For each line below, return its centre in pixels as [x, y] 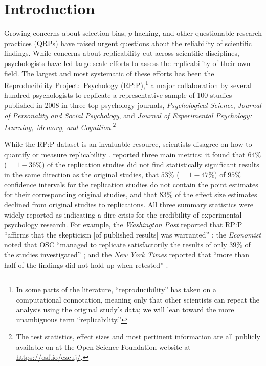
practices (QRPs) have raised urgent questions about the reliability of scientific [128, 43]
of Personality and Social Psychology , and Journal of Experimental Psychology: [128, 115]
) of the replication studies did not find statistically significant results [150, 164]
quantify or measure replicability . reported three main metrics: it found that [125, 154]
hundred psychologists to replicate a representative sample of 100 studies [118, 95]
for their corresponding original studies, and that [81, 194]
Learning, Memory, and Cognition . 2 [60, 126]
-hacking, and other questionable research [197, 33]
